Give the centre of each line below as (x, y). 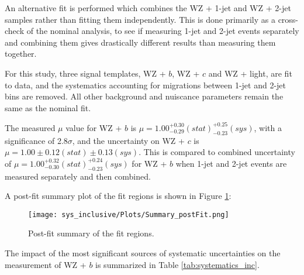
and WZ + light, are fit (250, 73)
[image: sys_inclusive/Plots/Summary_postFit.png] (129, 214)
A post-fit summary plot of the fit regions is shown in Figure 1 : (118, 196)
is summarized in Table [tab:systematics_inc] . (177, 264)
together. (21, 54)
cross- (288, 19)
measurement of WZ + (46, 264)
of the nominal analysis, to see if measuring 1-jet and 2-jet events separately (163, 31)
